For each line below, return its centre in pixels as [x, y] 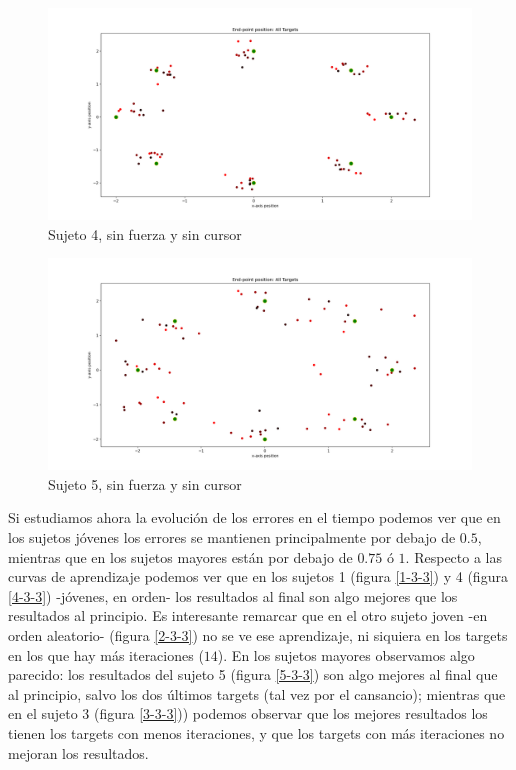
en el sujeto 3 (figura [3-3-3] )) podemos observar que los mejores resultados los [248, 713]
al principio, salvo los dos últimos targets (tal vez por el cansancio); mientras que [257, 693]
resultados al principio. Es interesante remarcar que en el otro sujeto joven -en [248, 615]
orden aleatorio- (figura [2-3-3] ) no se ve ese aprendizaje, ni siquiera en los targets [258, 634]
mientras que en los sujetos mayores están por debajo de [180, 556]
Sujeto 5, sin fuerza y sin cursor [145, 483]
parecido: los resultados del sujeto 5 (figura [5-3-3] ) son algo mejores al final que [253, 674]
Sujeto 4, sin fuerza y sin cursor [145, 233]
